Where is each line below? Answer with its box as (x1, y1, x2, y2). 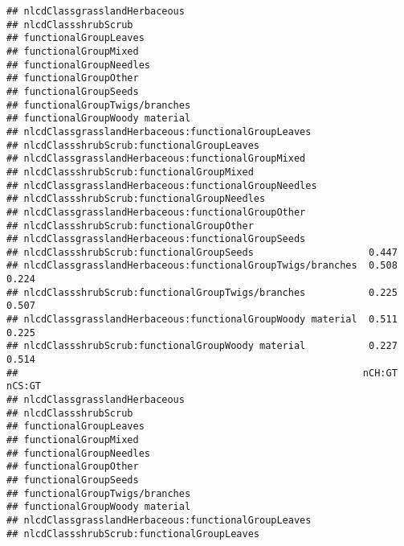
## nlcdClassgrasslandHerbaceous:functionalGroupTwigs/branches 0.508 (6, 260, 398, 272)
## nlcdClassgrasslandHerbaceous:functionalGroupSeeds (6, 233, 306, 245)
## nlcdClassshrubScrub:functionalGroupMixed (6, 166, 254, 178)
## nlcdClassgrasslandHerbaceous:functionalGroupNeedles (6, 179, 317, 191)
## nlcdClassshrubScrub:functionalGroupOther (6, 220, 254, 232)
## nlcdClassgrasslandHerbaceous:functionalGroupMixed (6, 153, 306, 165)
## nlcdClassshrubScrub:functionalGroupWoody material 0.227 (6, 340, 398, 352)
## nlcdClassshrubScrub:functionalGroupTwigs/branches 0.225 (6, 286, 398, 298)
